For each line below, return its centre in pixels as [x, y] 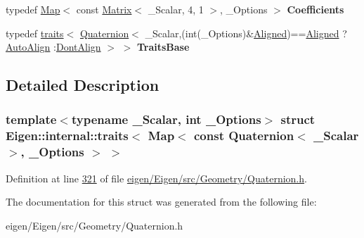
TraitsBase [163, 47]
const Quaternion [244, 136]
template [31, 119]
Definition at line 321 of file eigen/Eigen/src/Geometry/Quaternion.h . [156, 178]
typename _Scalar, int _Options [166, 119]
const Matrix [104, 9]
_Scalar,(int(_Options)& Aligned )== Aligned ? [246, 33]
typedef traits [35, 33]
